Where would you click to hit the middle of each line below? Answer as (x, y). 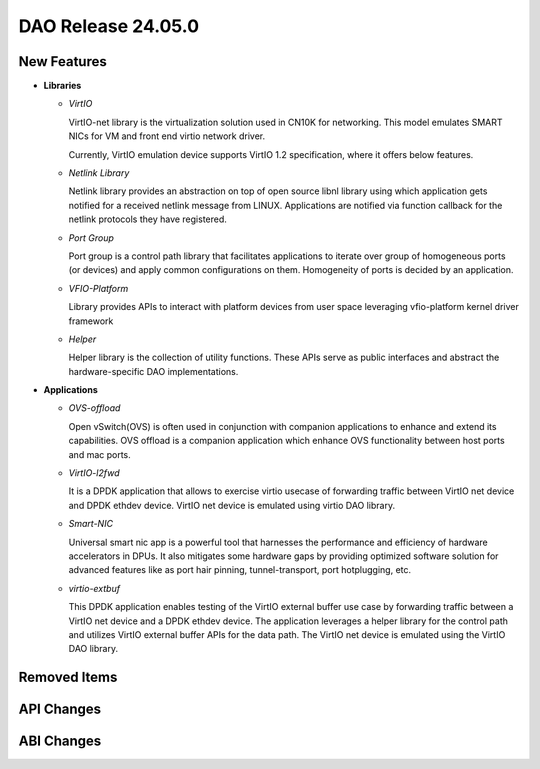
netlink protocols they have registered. (147, 219)
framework (91, 321)
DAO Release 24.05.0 (109, 26)
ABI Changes (60, 741)
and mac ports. (100, 454)
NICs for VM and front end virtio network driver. (167, 136)
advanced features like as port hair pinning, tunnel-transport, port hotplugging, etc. (240, 570)
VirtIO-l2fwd (94, 473)
